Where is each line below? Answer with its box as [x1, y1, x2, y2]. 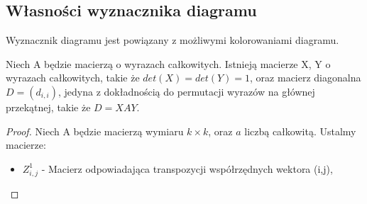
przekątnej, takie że [6, 99, 91, 114]
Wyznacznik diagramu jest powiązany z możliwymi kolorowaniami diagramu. [6, 33, 339, 47]
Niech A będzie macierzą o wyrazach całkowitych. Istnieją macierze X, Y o [6, 56, 331, 71]
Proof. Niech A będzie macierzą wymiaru [6, 123, 184, 138]
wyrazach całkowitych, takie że [6, 70, 140, 85]
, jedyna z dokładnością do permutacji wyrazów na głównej [57, 84, 315, 98]
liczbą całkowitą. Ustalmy [244, 123, 356, 138]
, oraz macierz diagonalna [250, 70, 361, 85]
